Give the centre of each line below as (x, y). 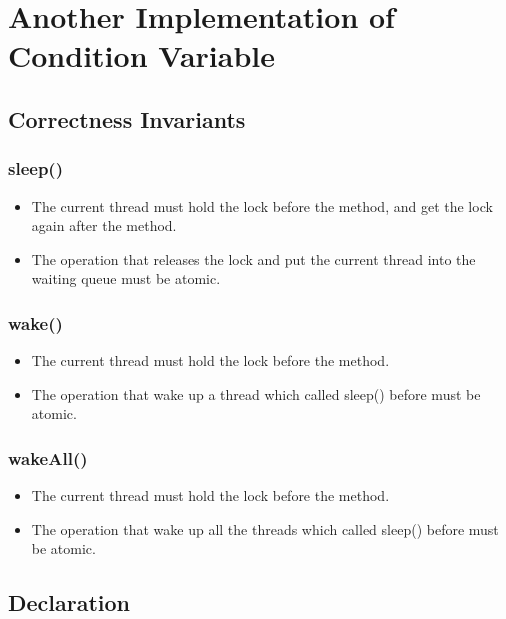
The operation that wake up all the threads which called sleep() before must (265, 528)
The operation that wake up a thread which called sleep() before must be (256, 393)
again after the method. (104, 225)
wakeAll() (48, 457)
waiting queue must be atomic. (126, 278)
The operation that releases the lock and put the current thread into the (253, 258)
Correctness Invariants (127, 118)
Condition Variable (141, 55)
